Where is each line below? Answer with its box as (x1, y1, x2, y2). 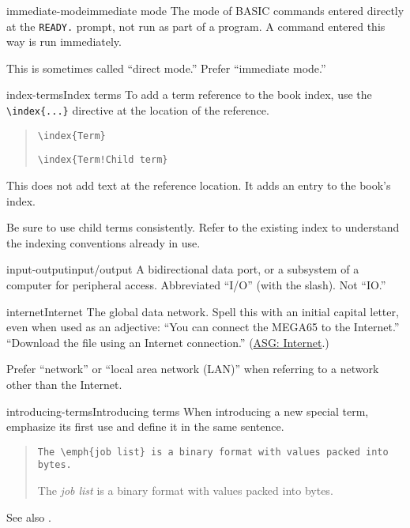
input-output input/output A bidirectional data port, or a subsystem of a (6, 261, 359, 277)
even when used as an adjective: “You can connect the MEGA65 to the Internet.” (6, 319, 400, 335)
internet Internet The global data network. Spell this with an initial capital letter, (6, 303, 399, 319)
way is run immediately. (6, 33, 122, 50)
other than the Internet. (6, 375, 122, 392)
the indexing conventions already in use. (6, 234, 201, 251)
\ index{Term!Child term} (37, 154, 168, 166)
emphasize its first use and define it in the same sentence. (6, 418, 284, 435)
